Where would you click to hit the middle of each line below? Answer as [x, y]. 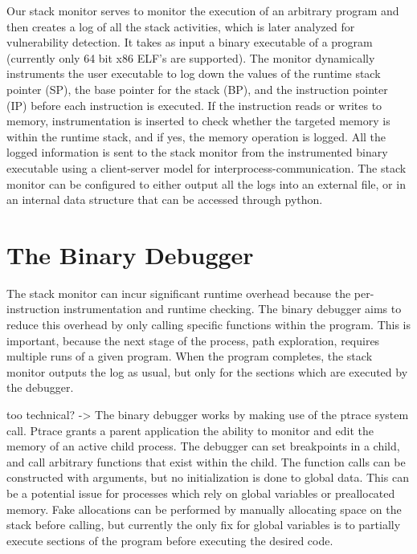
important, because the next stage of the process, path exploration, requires [193, 340]
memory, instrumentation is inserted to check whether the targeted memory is [198, 121]
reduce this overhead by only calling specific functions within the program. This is [209, 325]
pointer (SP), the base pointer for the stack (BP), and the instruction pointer [197, 89]
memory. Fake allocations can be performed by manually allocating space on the [204, 509]
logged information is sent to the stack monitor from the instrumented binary [197, 152]
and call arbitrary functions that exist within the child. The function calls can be [206, 461]
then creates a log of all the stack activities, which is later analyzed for [181, 26]
